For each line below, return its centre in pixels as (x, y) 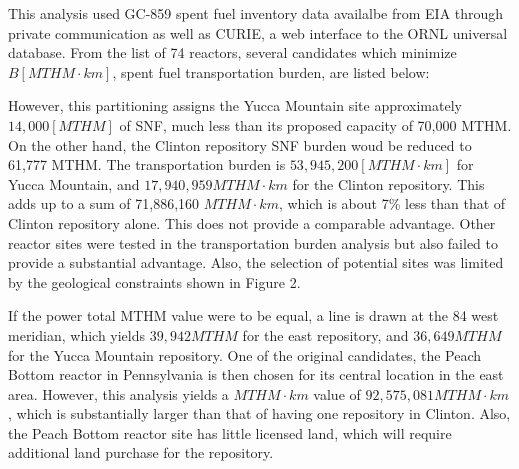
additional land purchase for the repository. (141, 452)
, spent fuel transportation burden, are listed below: (271, 71)
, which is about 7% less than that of (392, 203)
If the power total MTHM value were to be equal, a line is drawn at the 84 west (253, 315)
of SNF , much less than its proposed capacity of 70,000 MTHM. (315, 124)
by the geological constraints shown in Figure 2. (154, 281)
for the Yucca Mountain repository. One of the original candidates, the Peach (245, 354)
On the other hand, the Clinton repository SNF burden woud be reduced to (240, 144)
